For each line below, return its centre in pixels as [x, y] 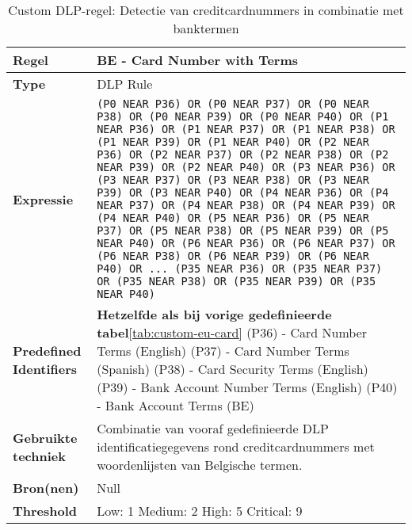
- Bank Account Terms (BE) [175, 405]
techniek [39, 456]
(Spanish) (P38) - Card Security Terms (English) [233, 369]
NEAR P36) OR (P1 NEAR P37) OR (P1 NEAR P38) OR [246, 129]
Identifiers [45, 369]
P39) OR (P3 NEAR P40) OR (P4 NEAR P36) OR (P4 [243, 193]
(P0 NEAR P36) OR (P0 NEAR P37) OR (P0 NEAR [233, 104]
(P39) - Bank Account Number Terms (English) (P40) [247, 387]
